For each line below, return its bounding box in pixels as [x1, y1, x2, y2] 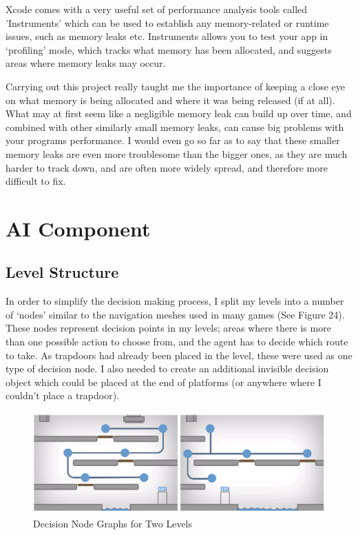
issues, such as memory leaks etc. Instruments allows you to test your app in [6, 29, 328, 43]
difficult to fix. [6, 174, 66, 188]
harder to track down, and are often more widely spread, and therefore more [6, 160, 328, 174]
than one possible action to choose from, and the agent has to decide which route [6, 334, 348, 349]
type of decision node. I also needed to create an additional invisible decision [6, 361, 329, 376]
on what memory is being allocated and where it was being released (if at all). [6, 92, 335, 107]
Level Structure [6, 261, 119, 283]
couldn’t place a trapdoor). [6, 388, 120, 403]
